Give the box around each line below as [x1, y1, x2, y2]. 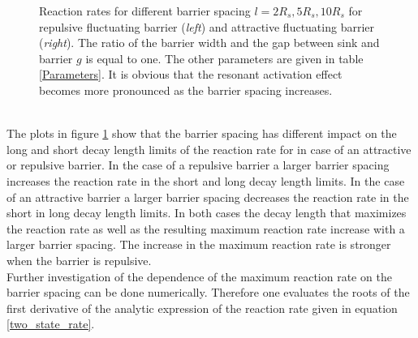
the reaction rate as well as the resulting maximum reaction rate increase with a [6, 220, 405, 237]
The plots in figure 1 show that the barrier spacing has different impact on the [6, 125, 397, 142]
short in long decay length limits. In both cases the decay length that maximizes [6, 204, 407, 221]
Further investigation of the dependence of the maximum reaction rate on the [6, 267, 392, 285]
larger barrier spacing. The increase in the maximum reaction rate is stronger [6, 236, 391, 253]
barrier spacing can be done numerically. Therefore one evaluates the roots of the [6, 284, 410, 301]
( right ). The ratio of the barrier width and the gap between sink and [39, 34, 380, 51]
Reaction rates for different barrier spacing [39, 2, 251, 19]
